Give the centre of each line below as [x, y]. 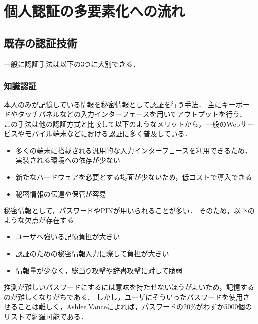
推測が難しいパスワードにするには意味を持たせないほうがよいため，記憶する [129, 287]
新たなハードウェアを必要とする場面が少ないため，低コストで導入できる [134, 176]
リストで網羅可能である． [46, 316]
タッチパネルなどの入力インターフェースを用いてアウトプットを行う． [132, 114]
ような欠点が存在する [39, 220]
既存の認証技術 [41, 43]
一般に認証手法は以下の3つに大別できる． [72, 63]
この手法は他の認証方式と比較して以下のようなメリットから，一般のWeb [122, 124]
